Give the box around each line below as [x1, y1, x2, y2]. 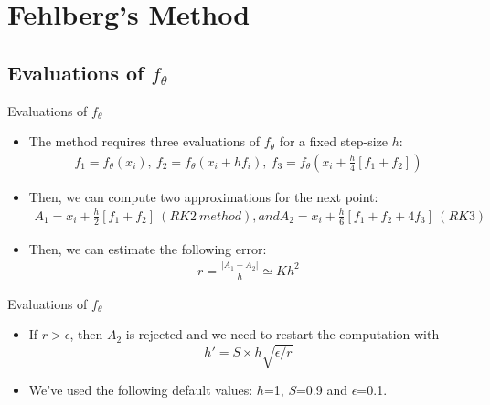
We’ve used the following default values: [28, 380, 253, 400]
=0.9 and [295, 380, 347, 400]
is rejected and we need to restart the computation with [125, 325, 440, 344]
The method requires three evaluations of [28, 132, 261, 151]
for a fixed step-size [279, 132, 389, 151]
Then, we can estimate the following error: [28, 239, 267, 258]
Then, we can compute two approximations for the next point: [28, 187, 378, 206]
